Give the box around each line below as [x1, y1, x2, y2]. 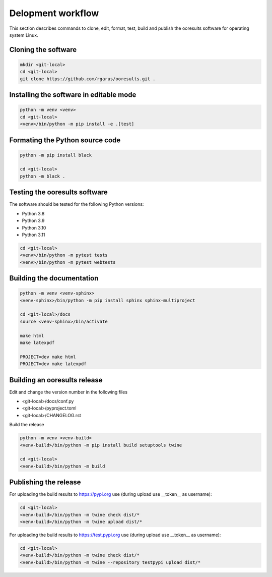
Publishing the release [9, 478, 81, 487]
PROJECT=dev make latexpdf [20, 361, 87, 367]
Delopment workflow [9, 8, 99, 19]
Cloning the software [9, 45, 77, 54]
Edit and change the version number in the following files [9, 389, 128, 395]
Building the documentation [9, 274, 99, 282]
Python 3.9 [22, 217, 45, 224]
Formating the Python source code [9, 136, 121, 144]
